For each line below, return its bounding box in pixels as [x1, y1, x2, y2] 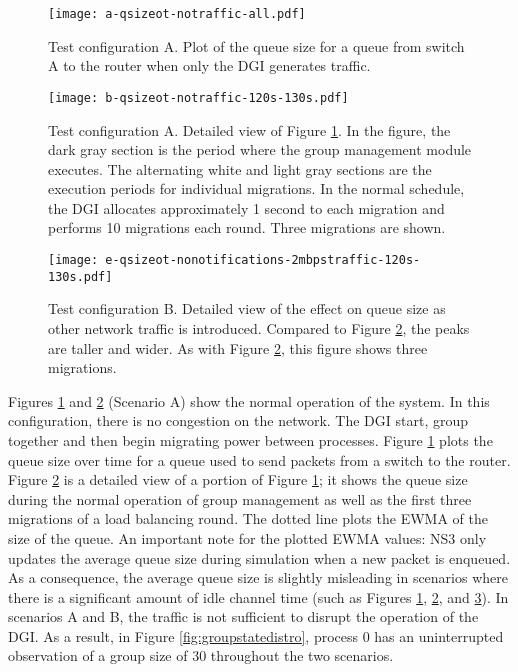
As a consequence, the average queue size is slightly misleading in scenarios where [8, 567, 508, 588]
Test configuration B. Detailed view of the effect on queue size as [48, 298, 446, 319]
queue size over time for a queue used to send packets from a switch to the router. [8, 449, 511, 470]
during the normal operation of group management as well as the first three [8, 488, 472, 509]
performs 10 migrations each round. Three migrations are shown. [48, 217, 446, 238]
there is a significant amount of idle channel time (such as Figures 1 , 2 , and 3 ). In [8, 586, 509, 607]
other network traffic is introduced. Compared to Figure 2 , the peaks [48, 317, 470, 338]
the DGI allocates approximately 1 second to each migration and [48, 197, 445, 218]
